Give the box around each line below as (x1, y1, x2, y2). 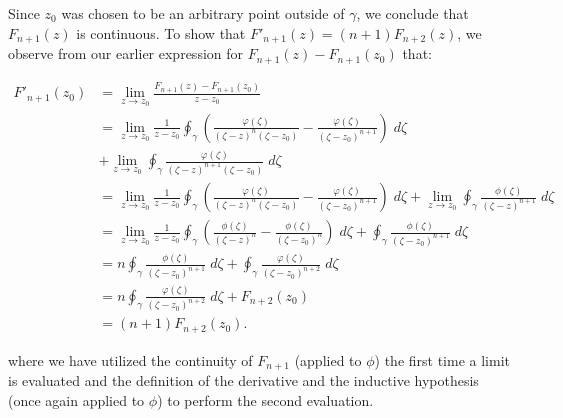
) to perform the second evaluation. (157, 389, 374, 410)
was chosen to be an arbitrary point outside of (61, 3, 345, 23)
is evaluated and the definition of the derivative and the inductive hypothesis (8, 370, 479, 391)
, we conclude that (356, 3, 469, 23)
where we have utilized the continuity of (8, 349, 253, 370)
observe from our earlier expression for (8, 43, 244, 64)
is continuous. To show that (76, 22, 246, 43)
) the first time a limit (374, 349, 510, 370)
